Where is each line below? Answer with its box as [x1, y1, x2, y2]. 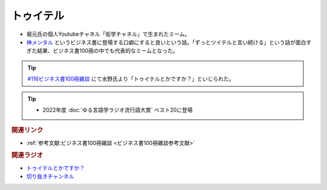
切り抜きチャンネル [26, 172, 74, 180]
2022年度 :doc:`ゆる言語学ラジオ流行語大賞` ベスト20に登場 [42, 106, 193, 114]
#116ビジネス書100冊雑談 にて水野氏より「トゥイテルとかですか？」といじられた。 [27, 75, 234, 83]
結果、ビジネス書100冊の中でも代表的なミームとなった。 [36, 47, 179, 55]
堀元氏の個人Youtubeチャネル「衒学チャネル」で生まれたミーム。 [26, 30, 190, 38]
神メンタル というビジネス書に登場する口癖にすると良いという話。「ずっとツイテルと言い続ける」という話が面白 [26, 38, 306, 46]
